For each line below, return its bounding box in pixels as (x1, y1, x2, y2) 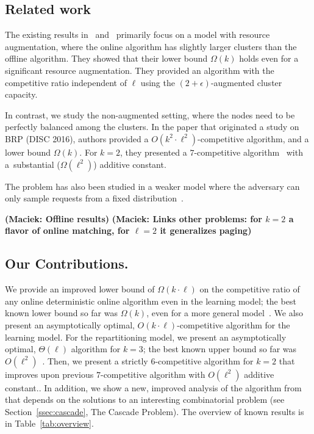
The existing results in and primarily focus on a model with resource (5, 28, 270, 41)
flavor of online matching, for (5, 224, 130, 237)
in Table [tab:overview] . (5, 417, 94, 430)
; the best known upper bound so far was (143, 342, 297, 355)
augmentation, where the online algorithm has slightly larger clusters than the (5, 40, 297, 52)
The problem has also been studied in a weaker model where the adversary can (5, 179, 300, 192)
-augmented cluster (210, 76, 282, 89)
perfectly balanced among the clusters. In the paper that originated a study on (5, 120, 299, 133)
